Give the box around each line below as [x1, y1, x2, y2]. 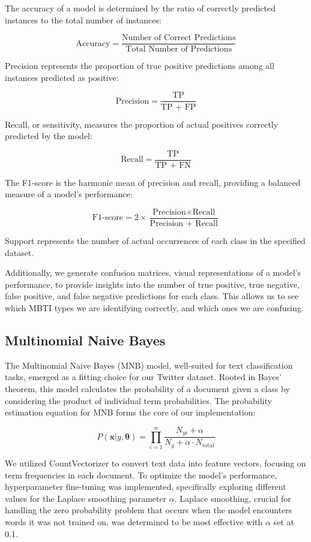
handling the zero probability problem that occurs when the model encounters [5, 504, 292, 516]
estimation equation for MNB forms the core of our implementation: [5, 406, 256, 418]
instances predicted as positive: [5, 71, 119, 83]
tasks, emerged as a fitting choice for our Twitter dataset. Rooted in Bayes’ [5, 371, 282, 383]
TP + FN [155, 161, 191, 170]
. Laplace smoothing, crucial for [174, 492, 291, 504]
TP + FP [160, 103, 196, 112]
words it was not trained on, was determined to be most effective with [5, 515, 263, 528]
